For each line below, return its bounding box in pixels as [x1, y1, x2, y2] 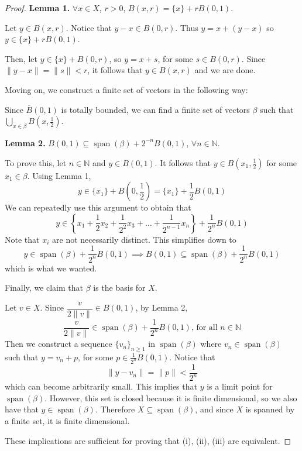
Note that [5, 233, 40, 245]
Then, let [5, 52, 37, 64]
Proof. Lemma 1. [5, 2, 70, 13]
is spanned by [245, 403, 295, 415]
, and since [195, 403, 234, 415]
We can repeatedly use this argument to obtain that [5, 201, 191, 214]
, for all [191, 323, 218, 332]
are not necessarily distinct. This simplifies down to [52, 233, 236, 245]
